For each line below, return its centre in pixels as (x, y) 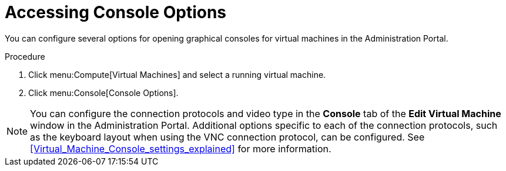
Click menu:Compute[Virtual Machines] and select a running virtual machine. (177, 74)
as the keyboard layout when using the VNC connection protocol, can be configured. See (227, 137)
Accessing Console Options (116, 12)
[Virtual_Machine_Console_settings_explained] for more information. (181, 148)
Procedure (25, 56)
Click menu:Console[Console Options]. (103, 93)
